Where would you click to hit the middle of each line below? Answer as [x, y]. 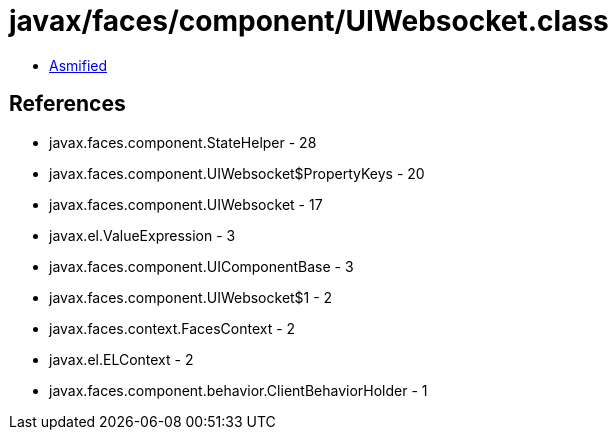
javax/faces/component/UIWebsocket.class [309, 21]
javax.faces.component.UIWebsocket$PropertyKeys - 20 [237, 173]
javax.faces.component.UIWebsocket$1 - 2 [191, 297]
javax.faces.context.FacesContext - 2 [172, 328]
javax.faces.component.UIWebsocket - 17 [186, 204]
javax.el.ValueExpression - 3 [142, 235]
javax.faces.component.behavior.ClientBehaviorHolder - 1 [238, 390]
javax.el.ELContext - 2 [121, 359]
